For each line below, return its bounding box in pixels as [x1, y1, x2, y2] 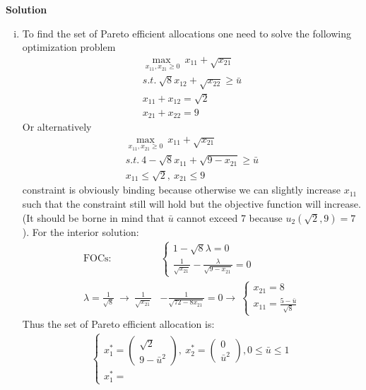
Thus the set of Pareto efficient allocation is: [22, 317, 215, 331]
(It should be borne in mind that [22, 210, 165, 225]
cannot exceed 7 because [177, 210, 283, 225]
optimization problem [22, 40, 116, 54]
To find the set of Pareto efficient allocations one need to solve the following [22, 25, 351, 40]
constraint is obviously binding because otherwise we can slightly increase [22, 182, 341, 197]
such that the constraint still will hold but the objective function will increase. [22, 196, 361, 211]
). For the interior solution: [22, 224, 139, 239]
